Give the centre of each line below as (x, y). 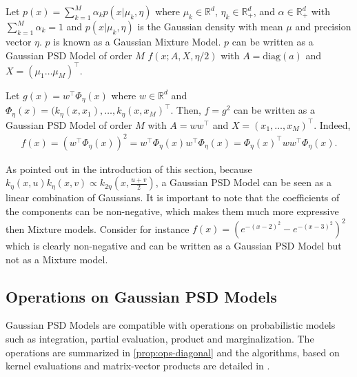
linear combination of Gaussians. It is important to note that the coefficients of (173, 197)
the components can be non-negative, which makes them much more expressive (172, 211)
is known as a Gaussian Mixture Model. (137, 41)
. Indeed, (332, 124)
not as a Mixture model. (57, 259)
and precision (323, 26)
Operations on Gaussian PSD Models (141, 296)
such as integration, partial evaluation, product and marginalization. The (160, 338)
